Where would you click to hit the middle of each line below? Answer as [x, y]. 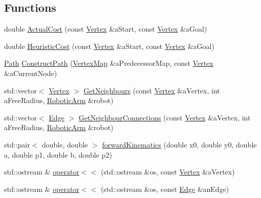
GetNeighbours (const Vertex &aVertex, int [152, 90]
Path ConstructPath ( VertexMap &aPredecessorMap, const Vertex [109, 63]
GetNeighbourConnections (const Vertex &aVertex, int [165, 117]
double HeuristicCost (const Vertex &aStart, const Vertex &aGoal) [109, 46]
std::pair [17, 144]
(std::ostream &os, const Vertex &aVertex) [168, 172]
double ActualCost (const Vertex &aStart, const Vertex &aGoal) [106, 29]
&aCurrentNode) [31, 73]
